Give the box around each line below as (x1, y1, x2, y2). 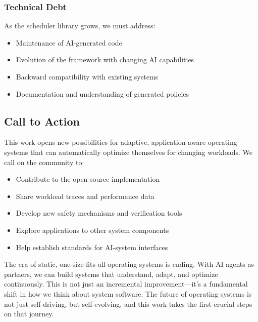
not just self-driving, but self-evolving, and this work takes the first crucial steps (4, 298, 252, 309)
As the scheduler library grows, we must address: (4, 20, 156, 31)
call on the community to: (4, 156, 84, 167)
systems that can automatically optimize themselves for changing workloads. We (4, 146, 253, 157)
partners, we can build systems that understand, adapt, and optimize (4, 268, 218, 279)
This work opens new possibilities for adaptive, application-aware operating (4, 137, 237, 147)
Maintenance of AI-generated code (16, 37, 122, 48)
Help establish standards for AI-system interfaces (16, 241, 168, 252)
